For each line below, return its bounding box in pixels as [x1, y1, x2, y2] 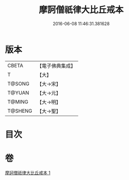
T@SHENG [7, 107, 32, 114]
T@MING [7, 98, 29, 105]
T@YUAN [7, 89, 29, 96]
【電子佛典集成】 [37, 62, 76, 69]
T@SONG [7, 80, 30, 87]
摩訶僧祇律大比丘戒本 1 [5, 170, 51, 176]
